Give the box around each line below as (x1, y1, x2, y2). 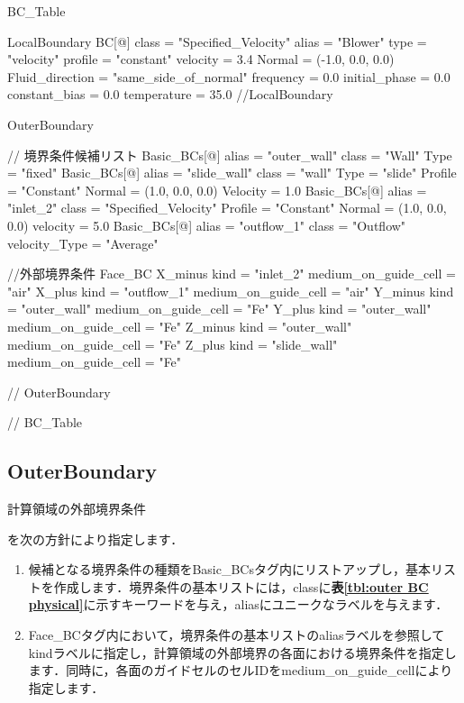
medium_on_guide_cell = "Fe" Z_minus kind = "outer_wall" (7, 316, 352, 335)
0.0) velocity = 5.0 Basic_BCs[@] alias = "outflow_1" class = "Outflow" (7, 215, 406, 234)
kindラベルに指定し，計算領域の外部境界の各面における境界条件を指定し (28, 643, 457, 662)
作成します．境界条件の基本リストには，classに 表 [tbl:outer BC (53, 577, 429, 596)
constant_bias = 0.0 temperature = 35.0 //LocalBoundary (7, 85, 333, 104)
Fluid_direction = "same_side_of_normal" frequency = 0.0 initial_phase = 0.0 (7, 67, 450, 86)
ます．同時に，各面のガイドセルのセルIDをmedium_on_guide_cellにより (28, 661, 453, 680)
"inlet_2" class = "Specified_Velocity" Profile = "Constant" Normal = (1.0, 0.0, (7, 198, 447, 217)
